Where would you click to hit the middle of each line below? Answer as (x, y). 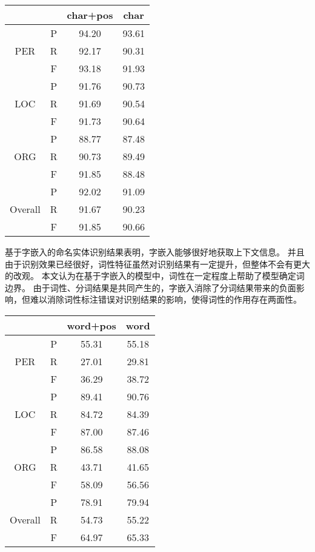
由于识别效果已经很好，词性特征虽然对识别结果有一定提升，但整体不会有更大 (157, 264)
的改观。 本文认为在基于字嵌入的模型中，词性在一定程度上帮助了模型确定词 (155, 276)
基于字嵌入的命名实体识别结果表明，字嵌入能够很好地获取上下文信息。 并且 (155, 252)
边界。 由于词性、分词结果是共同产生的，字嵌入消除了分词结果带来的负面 (151, 287)
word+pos (91, 325)
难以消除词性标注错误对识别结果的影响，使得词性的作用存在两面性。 (166, 299)
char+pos (90, 15)
